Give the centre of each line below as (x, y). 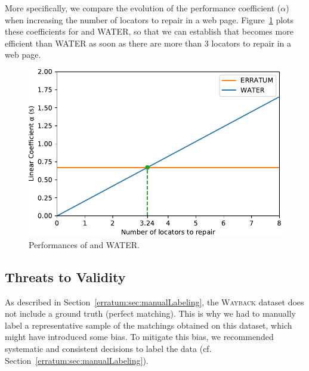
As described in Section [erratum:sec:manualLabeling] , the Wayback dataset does (154, 302)
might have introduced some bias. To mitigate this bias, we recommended (139, 337)
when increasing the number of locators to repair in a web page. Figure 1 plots (149, 19)
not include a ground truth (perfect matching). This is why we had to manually (150, 313)
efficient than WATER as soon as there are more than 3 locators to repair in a (148, 43)
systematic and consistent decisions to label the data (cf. (108, 349)
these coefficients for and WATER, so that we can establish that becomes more (149, 31)
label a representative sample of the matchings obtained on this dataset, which (149, 325)
